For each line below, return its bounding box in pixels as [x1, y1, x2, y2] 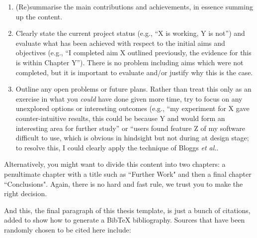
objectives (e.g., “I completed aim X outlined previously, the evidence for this [15, 47, 252, 58]
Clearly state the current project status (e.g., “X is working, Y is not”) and [15, 28, 245, 38]
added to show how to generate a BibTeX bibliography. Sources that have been [4, 215, 245, 225]
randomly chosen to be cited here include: [4, 224, 131, 235]
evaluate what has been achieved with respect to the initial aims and [15, 37, 225, 48]
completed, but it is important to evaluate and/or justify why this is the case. [15, 67, 253, 77]
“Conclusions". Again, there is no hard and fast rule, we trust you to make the [4, 178, 243, 189]
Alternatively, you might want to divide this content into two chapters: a [4, 159, 226, 169]
